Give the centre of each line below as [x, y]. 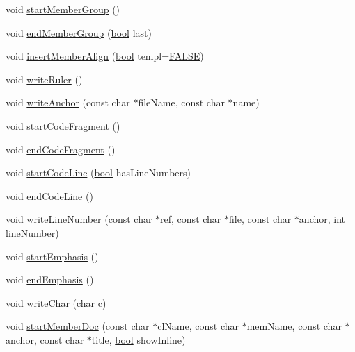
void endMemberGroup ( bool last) [79, 32]
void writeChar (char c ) [56, 302]
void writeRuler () [44, 79]
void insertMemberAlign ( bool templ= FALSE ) [105, 56]
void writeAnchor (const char [68, 102]
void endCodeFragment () [61, 149]
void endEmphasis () [50, 279]
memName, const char [294, 326]
